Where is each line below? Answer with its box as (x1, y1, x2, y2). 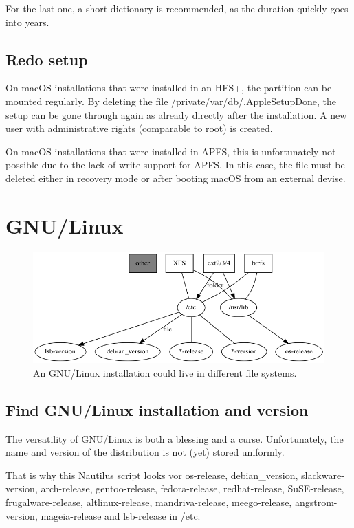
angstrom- (294, 494, 338, 509)
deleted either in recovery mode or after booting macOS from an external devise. (5, 170, 346, 185)
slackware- (301, 467, 344, 482)
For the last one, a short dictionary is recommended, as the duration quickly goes (5, 1, 349, 15)
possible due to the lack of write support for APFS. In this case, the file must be (5, 157, 345, 172)
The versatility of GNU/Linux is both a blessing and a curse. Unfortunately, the (5, 431, 344, 445)
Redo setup (5, 48, 88, 69)
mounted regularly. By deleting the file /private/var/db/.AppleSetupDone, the (5, 93, 336, 108)
